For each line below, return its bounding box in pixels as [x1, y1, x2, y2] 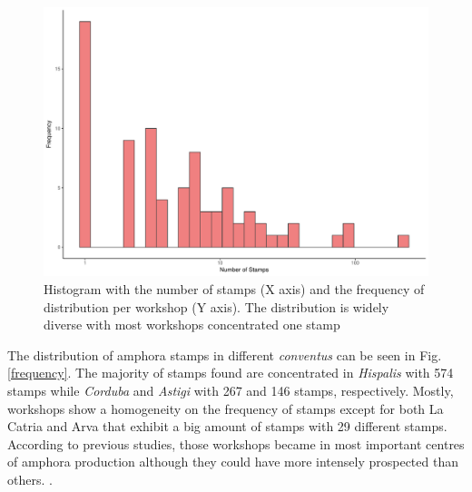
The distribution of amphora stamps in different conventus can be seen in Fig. [7, 345, 442, 364]
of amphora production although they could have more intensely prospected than [7, 452, 458, 471]
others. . [7, 470, 53, 488]
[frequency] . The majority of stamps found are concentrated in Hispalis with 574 [7, 363, 454, 382]
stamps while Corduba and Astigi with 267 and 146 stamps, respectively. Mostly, [7, 381, 454, 400]
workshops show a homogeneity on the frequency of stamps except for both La [7, 399, 444, 418]
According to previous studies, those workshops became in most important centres [7, 434, 465, 453]
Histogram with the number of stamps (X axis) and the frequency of [44, 280, 425, 299]
